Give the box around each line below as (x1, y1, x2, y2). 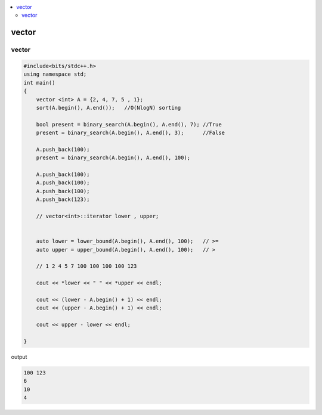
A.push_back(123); (36, 196, 90, 203)
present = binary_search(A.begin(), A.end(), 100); (36, 154, 191, 161)
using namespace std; (23, 71, 87, 78)
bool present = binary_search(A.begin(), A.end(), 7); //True (36, 121, 222, 128)
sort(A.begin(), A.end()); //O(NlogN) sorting (36, 104, 181, 111)
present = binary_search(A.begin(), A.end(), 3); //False (36, 129, 225, 137)
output (11, 353, 27, 360)
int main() (23, 79, 55, 86)
